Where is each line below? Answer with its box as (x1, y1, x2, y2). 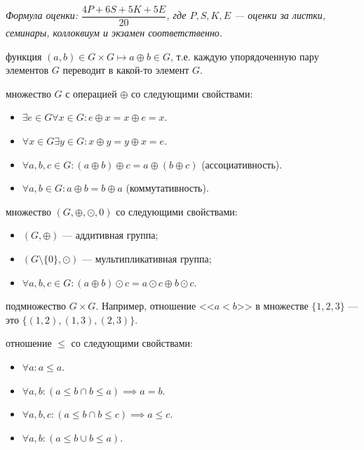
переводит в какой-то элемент (62, 62, 189, 77)
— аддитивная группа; (62, 227, 159, 242)
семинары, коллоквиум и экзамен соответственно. (6, 25, 223, 40)
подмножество (6, 298, 67, 313)
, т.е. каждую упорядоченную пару (170, 48, 319, 63)
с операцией (65, 86, 117, 100)
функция (6, 48, 42, 63)
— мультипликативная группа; (82, 251, 212, 265)
